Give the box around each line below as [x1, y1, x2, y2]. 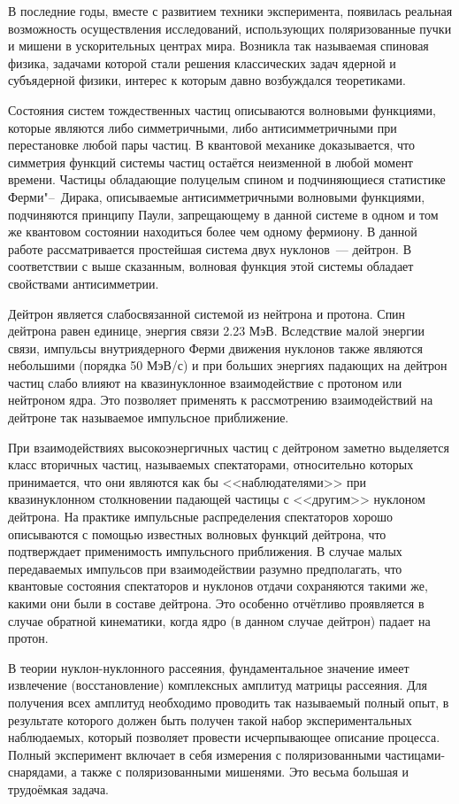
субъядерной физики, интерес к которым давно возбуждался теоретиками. [8, 71, 406, 89]
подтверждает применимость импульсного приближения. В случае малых [8, 542, 402, 560]
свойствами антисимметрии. [8, 274, 159, 292]
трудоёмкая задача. [8, 779, 109, 798]
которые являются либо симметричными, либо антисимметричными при [8, 118, 397, 136]
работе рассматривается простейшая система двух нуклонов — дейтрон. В [8, 239, 411, 258]
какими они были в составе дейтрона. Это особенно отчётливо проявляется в [8, 594, 425, 612]
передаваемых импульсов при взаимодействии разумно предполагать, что [8, 559, 402, 577]
